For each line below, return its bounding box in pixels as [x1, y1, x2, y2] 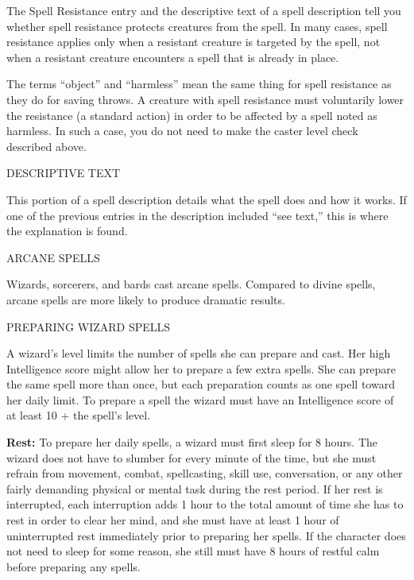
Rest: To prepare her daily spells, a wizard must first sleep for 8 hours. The [6, 434, 377, 450]
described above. [6, 137, 87, 154]
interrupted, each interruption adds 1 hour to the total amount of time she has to [6, 496, 404, 512]
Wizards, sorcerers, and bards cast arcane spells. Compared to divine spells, [6, 276, 376, 292]
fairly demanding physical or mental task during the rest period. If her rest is [6, 480, 383, 497]
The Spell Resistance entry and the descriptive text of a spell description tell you [6, 2, 401, 18]
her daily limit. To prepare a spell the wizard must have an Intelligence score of [6, 391, 394, 408]
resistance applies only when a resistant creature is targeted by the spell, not [6, 33, 381, 50]
